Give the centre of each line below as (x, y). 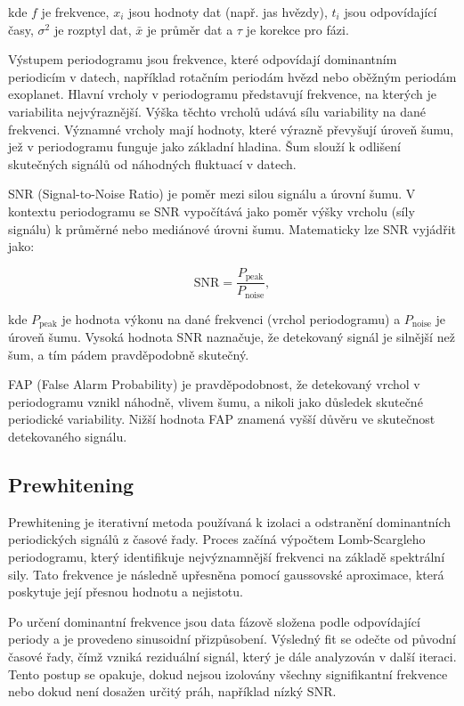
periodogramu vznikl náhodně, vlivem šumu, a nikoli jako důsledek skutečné (216, 401)
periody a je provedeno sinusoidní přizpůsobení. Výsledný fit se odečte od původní (232, 639)
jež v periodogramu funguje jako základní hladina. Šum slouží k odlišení (204, 146)
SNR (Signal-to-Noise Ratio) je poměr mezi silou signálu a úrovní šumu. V (212, 194)
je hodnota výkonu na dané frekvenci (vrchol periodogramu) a (231, 318)
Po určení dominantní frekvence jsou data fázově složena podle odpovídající (214, 621)
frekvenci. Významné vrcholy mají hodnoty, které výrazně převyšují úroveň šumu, (231, 129)
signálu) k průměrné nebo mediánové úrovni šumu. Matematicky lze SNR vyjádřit (232, 228)
